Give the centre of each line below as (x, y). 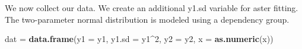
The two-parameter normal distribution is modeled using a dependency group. (147, 19)
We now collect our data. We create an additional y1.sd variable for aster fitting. (152, 8)
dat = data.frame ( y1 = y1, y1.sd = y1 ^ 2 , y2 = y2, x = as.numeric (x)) (139, 39)
